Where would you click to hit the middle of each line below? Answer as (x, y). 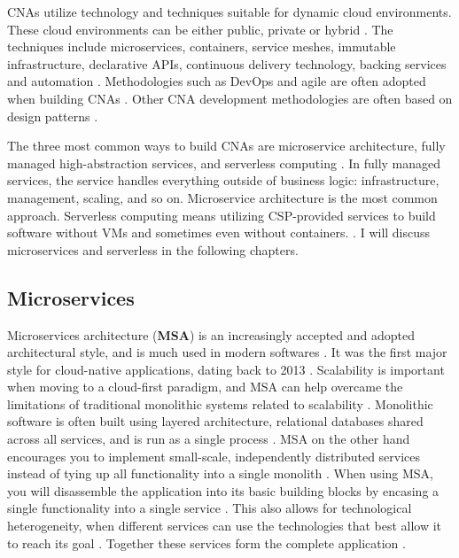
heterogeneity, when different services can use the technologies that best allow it (225, 526)
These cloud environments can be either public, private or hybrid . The (200, 29)
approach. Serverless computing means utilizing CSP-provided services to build (222, 215)
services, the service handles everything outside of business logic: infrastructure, (223, 180)
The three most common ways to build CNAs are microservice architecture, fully (226, 146)
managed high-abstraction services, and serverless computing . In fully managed (224, 163)
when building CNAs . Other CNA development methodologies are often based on (230, 98)
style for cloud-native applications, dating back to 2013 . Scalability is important (226, 369)
